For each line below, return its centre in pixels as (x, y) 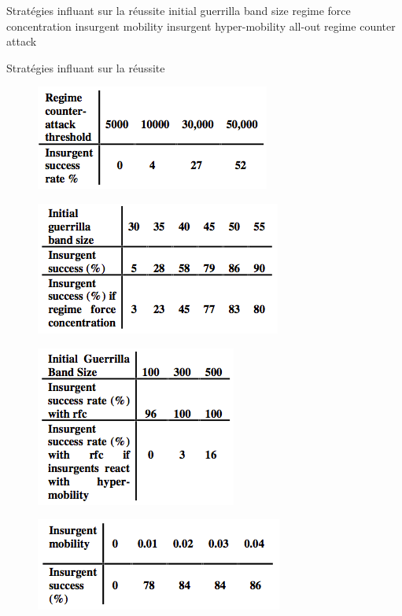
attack (22, 41)
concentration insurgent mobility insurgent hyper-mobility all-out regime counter (201, 26)
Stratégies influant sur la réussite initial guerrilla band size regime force (179, 10)
